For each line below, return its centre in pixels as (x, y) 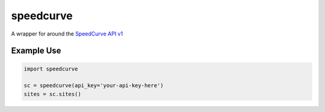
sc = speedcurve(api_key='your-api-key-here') (94, 86)
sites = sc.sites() (52, 94)
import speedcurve (51, 69)
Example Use (36, 51)
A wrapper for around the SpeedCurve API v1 (67, 34)
